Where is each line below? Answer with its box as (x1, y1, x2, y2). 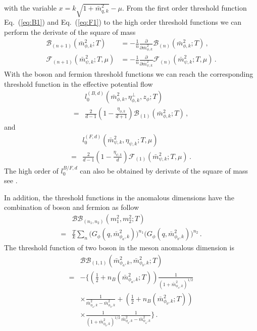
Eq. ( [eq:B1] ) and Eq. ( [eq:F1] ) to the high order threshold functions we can (4, 17, 242, 27)
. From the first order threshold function (122, 3, 247, 13)
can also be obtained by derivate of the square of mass (80, 165, 248, 176)
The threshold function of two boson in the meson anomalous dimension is (4, 242, 234, 253)
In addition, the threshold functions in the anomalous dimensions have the (4, 192, 234, 202)
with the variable (4, 3, 57, 13)
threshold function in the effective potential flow (4, 78, 153, 89)
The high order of (4, 165, 59, 176)
